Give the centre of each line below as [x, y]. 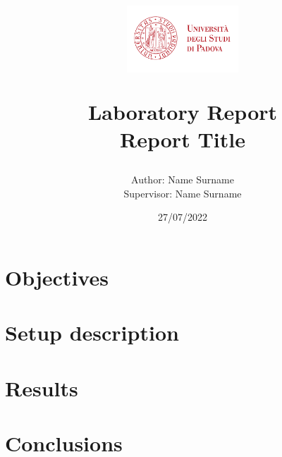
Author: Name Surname [183, 179]
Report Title [183, 139]
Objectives [57, 278]
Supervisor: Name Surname [183, 193]
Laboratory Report [183, 111]
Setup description [92, 333]
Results [42, 388]
